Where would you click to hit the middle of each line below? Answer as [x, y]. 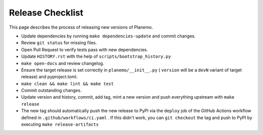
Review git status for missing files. [59, 43]
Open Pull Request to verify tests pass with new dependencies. [85, 50]
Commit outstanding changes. [51, 90]
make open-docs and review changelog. [63, 63]
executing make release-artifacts [60, 124]
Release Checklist [46, 13]
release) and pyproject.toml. [49, 77]
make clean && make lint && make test [67, 84]
